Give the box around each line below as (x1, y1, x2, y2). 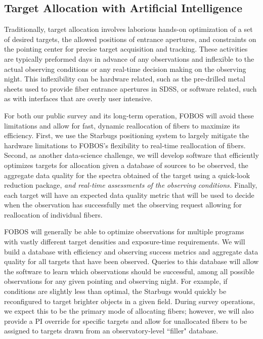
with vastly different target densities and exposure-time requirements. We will (4, 236, 245, 247)
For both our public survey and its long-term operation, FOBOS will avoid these (4, 110, 254, 120)
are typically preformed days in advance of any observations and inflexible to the (4, 53, 254, 64)
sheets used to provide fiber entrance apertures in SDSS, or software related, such (4, 83, 257, 94)
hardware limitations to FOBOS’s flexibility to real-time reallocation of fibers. (4, 140, 246, 150)
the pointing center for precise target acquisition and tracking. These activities (4, 44, 248, 54)
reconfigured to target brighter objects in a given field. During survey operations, (4, 295, 255, 306)
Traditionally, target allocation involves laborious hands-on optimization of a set (4, 24, 253, 34)
